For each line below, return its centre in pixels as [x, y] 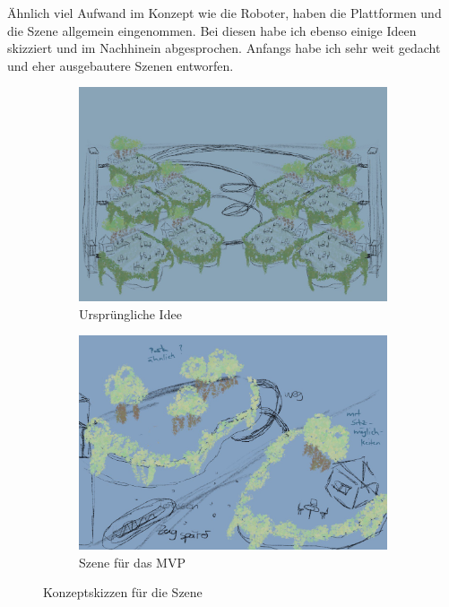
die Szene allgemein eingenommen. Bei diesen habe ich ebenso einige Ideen [212, 30]
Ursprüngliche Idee [130, 313]
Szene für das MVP [132, 562]
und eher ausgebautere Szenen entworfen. [121, 65]
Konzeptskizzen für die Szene [123, 592]
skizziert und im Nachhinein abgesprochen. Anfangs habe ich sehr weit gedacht [224, 48]
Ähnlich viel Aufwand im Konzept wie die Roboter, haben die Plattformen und [224, 13]
